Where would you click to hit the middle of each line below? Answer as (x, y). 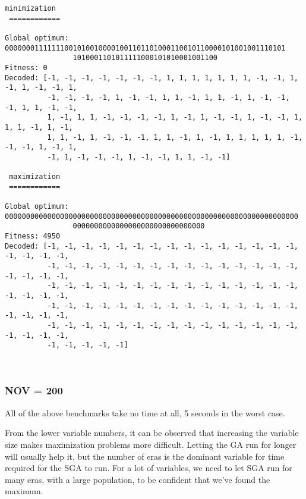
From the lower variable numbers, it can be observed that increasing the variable (152, 433)
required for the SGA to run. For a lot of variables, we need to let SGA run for (149, 468)
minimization (30, 8)
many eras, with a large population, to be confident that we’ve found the (138, 479)
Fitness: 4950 (33, 236)
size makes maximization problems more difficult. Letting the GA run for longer (151, 444)
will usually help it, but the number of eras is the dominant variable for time (145, 456)
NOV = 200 (34, 390)
